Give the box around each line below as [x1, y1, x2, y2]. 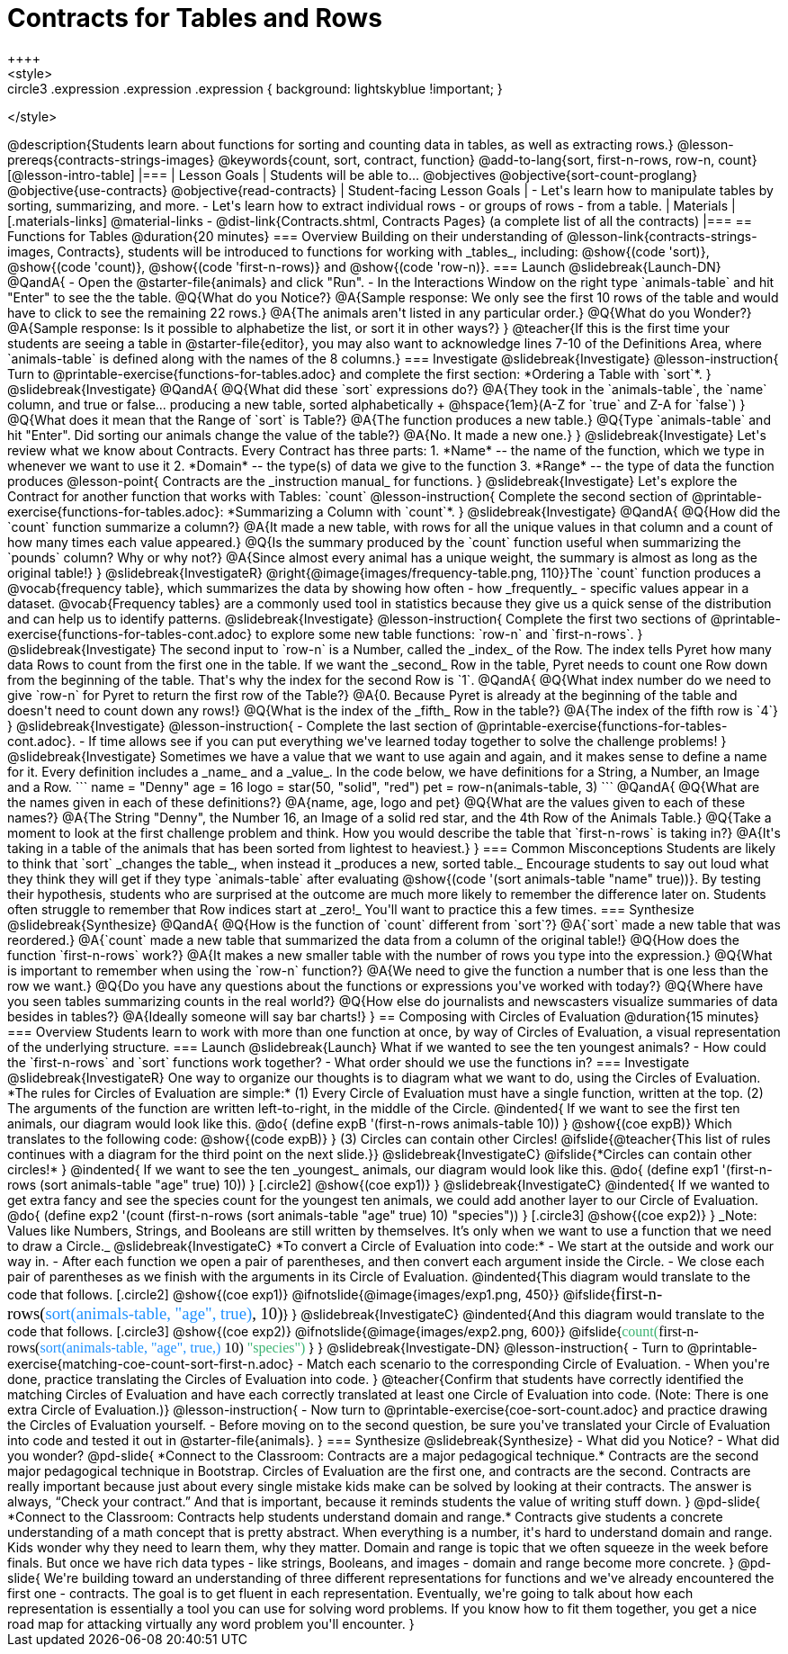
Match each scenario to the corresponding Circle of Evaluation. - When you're [306, 1355, 770, 1371]
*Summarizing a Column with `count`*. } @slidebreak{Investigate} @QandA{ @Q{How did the [227, 503, 781, 519]
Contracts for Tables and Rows [7, 3, 382, 33]
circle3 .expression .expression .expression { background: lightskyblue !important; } [7, 80, 503, 96]
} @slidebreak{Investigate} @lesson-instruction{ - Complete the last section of [7, 717, 473, 733]
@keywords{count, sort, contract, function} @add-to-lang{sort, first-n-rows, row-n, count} [218, 151, 757, 167]
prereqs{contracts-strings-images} [7, 151, 215, 167]
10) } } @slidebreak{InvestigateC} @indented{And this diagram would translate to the [260, 1303, 766, 1323]
